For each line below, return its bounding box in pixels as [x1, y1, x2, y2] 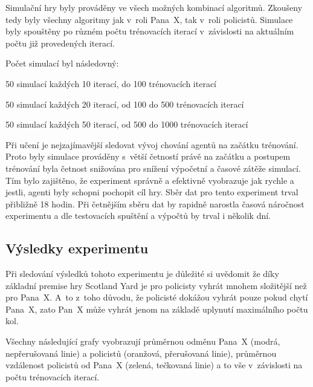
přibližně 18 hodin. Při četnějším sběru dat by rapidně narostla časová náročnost [5, 197, 305, 210]
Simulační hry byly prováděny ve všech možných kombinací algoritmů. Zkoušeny [5, 1, 303, 13]
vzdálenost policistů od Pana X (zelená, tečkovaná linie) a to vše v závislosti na [5, 359, 303, 371]
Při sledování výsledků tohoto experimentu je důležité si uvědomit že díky [5, 267, 279, 280]
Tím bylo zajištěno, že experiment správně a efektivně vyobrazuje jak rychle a [5, 174, 294, 186]
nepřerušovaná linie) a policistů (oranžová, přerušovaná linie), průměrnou [5, 346, 277, 359]
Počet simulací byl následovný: [5, 57, 119, 70]
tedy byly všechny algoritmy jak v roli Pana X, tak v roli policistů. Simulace [5, 13, 293, 25]
